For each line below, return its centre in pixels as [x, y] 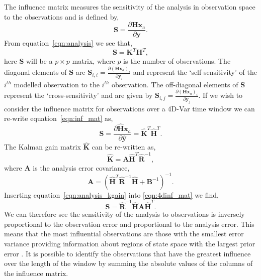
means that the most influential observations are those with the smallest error [124, 234]
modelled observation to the [57, 84]
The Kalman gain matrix [42, 147]
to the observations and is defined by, [62, 16]
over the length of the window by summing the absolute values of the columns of [128, 263]
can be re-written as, [124, 147]
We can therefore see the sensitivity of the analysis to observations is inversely [124, 214]
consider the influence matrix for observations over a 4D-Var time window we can [129, 108]
